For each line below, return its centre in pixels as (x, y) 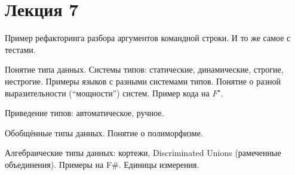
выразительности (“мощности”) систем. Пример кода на (107, 93)
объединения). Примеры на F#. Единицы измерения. (102, 164)
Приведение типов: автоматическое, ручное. (84, 113)
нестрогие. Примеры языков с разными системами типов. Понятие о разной (143, 81)
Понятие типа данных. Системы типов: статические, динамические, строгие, (144, 69)
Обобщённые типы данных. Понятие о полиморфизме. (104, 132)
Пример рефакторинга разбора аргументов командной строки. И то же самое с (148, 38)
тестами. (20, 49)
